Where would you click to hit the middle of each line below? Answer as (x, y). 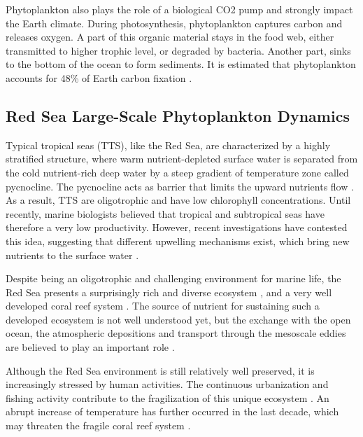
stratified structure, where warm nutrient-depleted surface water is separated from (182, 159)
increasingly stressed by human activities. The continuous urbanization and (167, 384)
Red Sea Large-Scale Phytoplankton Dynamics (178, 115)
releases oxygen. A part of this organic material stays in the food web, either (170, 37)
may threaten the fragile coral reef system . (98, 425)
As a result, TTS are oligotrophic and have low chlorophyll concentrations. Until (178, 200)
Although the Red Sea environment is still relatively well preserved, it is (160, 370)
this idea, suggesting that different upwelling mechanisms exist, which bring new (178, 241)
